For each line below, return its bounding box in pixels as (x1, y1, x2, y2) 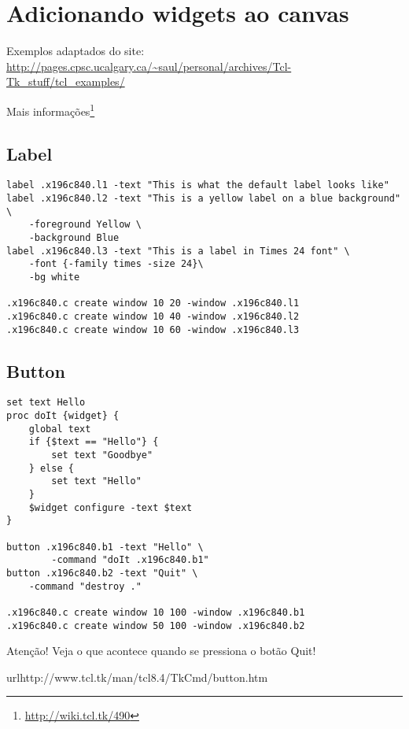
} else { (28, 462, 74, 474)
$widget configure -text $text (28, 501, 193, 513)
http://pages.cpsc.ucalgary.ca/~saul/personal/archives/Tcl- (6, 57, 292, 74)
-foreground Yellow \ (28, 219, 142, 231)
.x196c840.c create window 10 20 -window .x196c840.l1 (6, 298, 300, 309)
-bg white (28, 271, 80, 283)
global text (28, 423, 91, 435)
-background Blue (28, 231, 120, 243)
